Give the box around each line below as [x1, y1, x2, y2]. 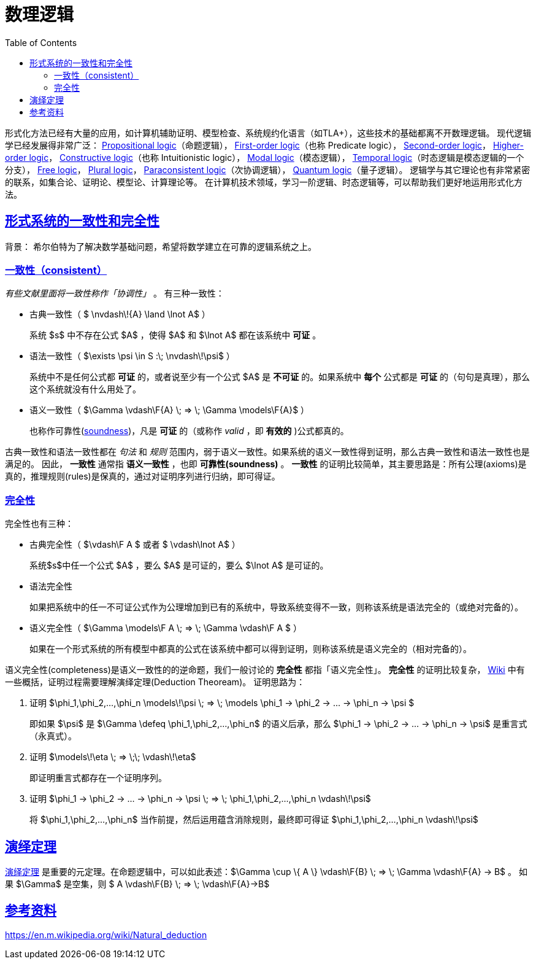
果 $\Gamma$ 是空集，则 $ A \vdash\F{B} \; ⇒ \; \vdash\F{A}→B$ [5, 878, 270, 889]
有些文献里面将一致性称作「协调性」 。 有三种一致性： [5, 288, 224, 299]
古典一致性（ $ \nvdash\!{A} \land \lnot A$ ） [29, 309, 210, 320]
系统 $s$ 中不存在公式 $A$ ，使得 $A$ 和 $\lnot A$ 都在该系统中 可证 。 [29, 330, 321, 341]
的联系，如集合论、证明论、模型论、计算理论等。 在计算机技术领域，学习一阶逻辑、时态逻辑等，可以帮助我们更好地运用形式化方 [5, 176, 523, 187]
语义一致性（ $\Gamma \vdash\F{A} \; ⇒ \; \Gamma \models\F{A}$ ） [29, 405, 310, 416]
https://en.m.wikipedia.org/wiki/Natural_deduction [5, 929, 207, 940]
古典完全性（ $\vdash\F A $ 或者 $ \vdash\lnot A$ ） [29, 539, 240, 550]
